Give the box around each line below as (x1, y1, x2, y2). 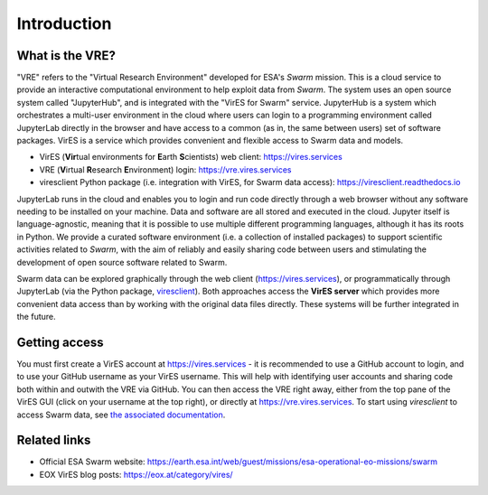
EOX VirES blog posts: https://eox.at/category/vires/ (39, 469, 234, 480)
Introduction (16, 14, 112, 33)
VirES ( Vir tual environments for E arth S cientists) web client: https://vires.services (39, 152, 343, 163)
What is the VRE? (16, 48, 117, 63)
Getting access (16, 334, 104, 350)
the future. (16, 312, 56, 322)
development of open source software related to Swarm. (16, 257, 228, 267)
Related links (16, 433, 91, 448)
